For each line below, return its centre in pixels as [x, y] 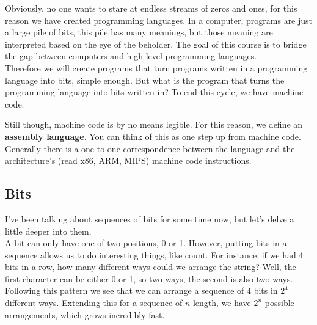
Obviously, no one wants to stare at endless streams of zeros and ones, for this [151, 8]
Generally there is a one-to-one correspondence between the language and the [150, 148]
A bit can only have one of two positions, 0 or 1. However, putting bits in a [146, 243]
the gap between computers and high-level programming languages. [131, 56]
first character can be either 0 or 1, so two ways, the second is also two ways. [149, 278]
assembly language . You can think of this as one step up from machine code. [153, 136]
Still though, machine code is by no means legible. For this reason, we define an [154, 124]
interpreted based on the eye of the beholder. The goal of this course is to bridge [156, 44]
